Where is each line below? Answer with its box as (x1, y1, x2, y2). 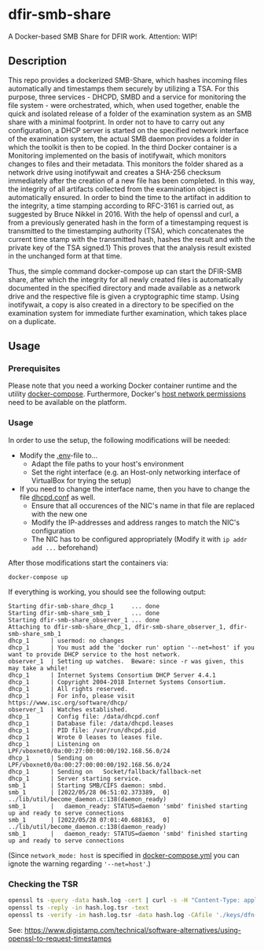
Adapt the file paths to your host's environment (31, 459, 185, 468)
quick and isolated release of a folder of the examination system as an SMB (8, 109, 252, 118)
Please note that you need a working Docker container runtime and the (8, 381, 237, 391)
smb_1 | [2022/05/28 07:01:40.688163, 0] (8, 815, 170, 824)
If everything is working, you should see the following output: (8, 587, 207, 596)
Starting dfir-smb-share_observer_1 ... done (8, 616, 159, 624)
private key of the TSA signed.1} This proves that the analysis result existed (8, 243, 251, 252)
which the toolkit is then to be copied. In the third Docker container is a (8, 142, 237, 151)
